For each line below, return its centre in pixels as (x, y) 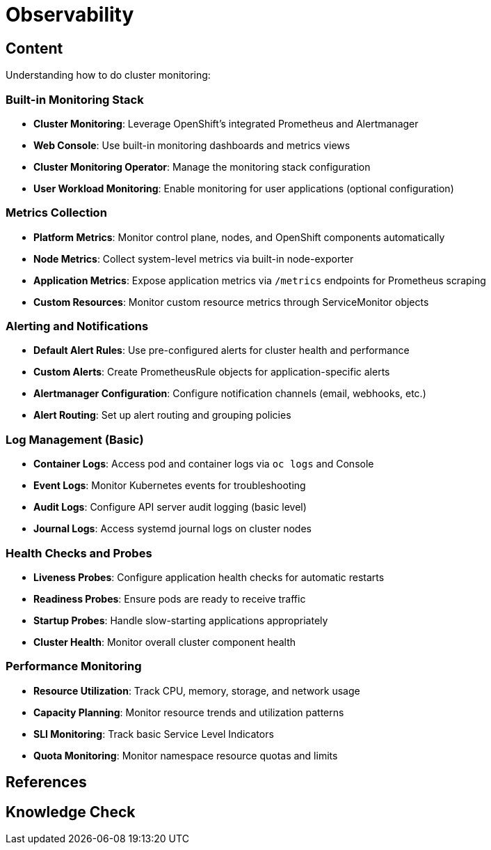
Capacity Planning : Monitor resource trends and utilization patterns (189, 712)
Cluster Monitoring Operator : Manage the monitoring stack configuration (202, 167)
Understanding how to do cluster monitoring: (108, 75)
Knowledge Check (71, 812)
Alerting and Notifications (77, 326)
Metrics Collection (56, 213)
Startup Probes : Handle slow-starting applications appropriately (181, 620)
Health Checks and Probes (79, 553)
